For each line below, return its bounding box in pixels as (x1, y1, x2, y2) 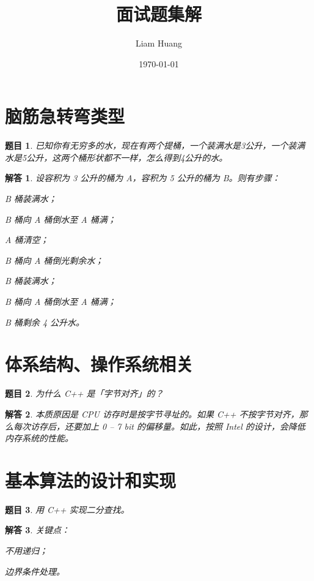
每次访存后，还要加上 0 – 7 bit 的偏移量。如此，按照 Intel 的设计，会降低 (13, 419, 305, 432)
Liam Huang (135, 37, 183, 50)
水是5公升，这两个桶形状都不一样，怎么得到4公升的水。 (5, 151, 228, 163)
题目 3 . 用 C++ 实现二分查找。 (5, 503, 130, 515)
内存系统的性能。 (5, 432, 73, 444)
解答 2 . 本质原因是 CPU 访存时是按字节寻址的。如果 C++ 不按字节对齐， (5, 407, 299, 420)
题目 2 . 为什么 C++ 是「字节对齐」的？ (5, 387, 164, 400)
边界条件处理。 (5, 564, 65, 577)
